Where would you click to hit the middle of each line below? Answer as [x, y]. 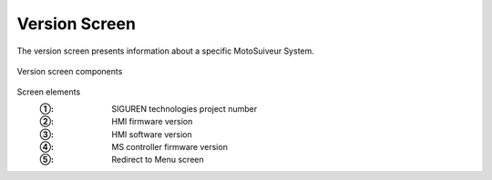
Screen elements [49, 92]
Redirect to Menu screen [158, 160]
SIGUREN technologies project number [184, 108]
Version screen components [70, 71]
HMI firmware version [152, 122]
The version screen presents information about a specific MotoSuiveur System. [165, 51]
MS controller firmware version [169, 146]
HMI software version [152, 134]
